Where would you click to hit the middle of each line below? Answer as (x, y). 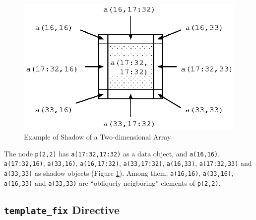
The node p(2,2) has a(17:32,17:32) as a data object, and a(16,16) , (112, 153)
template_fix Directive (62, 209)
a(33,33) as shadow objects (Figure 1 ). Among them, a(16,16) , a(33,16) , (119, 173)
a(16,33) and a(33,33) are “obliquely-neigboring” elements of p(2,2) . (112, 183)
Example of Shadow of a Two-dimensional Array (97, 137)
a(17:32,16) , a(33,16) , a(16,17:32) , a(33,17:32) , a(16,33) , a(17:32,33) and (128, 163)
